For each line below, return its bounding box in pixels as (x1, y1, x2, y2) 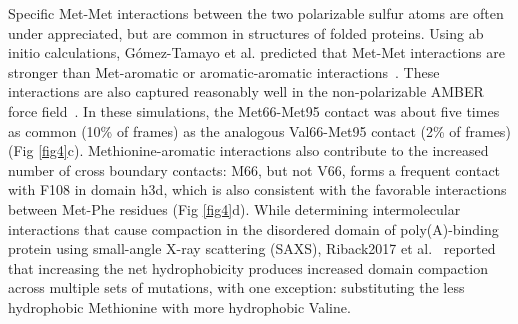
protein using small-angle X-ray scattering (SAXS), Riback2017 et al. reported (8, 238, 496, 259)
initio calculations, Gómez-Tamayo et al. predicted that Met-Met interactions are (8, 42, 505, 63)
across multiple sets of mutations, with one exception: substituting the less (8, 277, 465, 298)
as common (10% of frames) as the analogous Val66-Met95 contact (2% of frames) (8, 120, 511, 141)
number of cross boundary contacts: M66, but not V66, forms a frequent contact (8, 159, 501, 180)
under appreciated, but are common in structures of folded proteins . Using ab (8, 22, 484, 43)
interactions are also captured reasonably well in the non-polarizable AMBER (8, 81, 484, 102)
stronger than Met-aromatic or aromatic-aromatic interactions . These (8, 61, 440, 82)
